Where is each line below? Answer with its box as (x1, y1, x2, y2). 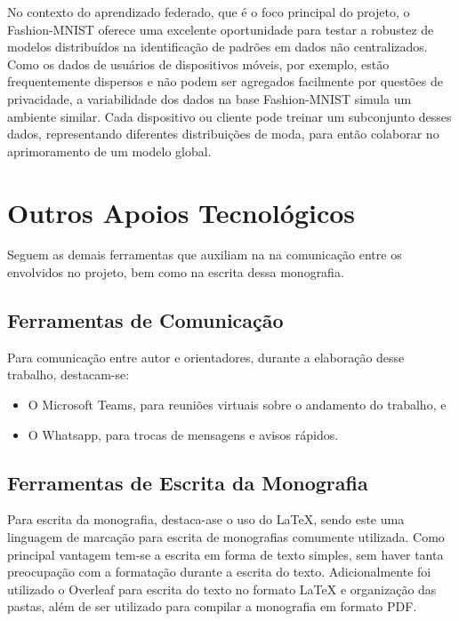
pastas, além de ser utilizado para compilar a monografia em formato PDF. (7, 597, 417, 616)
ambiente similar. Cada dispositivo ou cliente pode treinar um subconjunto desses (7, 107, 452, 125)
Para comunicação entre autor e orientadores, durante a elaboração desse (7, 347, 405, 366)
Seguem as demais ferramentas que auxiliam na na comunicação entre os (7, 245, 402, 264)
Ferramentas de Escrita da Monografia (7, 468, 368, 496)
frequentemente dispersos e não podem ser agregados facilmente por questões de (7, 72, 443, 91)
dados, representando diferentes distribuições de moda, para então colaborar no (7, 124, 439, 143)
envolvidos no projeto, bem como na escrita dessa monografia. (7, 263, 344, 282)
